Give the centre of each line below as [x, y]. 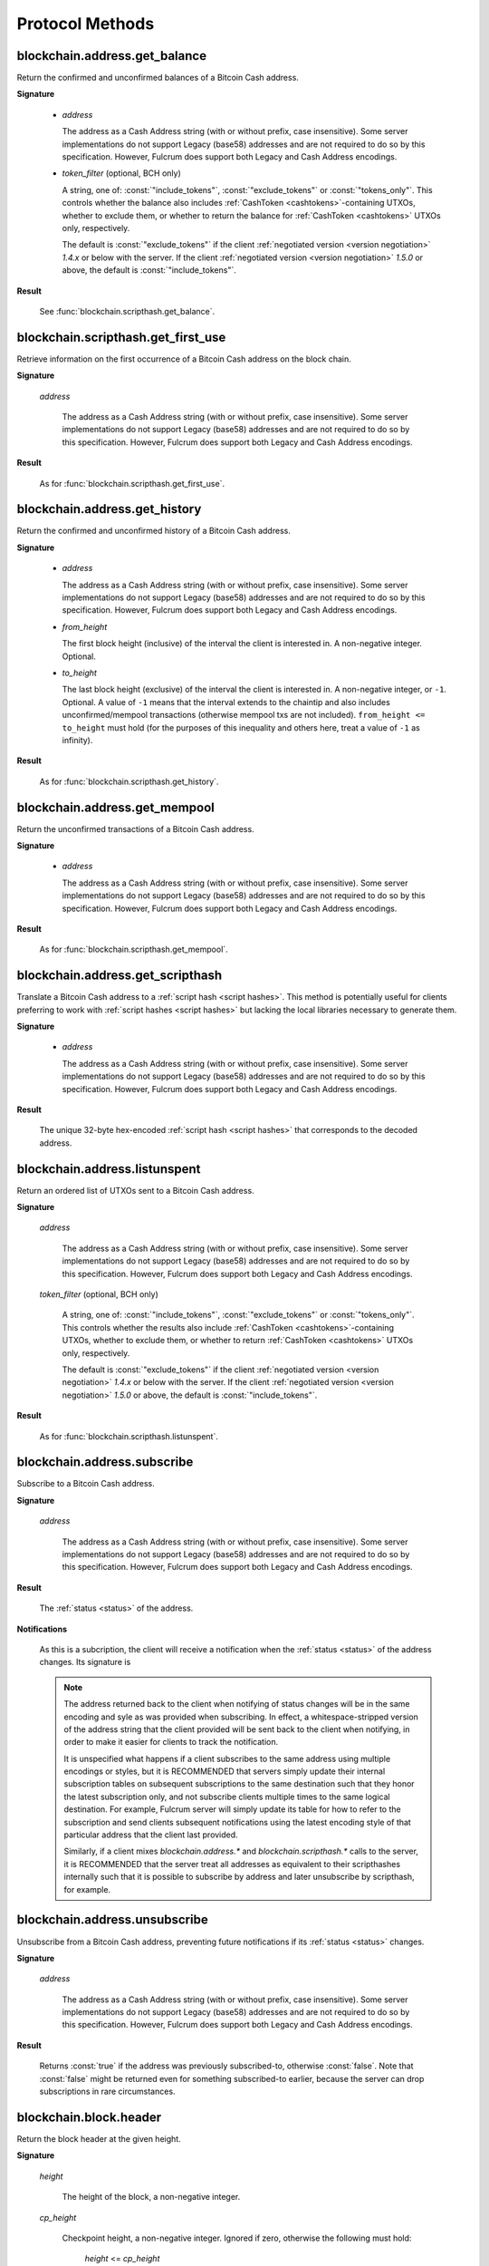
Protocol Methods [86, 24]
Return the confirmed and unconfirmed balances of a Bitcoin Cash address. [158, 78]
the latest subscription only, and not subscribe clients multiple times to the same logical [227, 1796]
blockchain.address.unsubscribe [112, 1920]
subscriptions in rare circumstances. [107, 2092]
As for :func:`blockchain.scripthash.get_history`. [129, 781]
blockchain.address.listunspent [109, 1169]
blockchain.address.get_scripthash [120, 976]
